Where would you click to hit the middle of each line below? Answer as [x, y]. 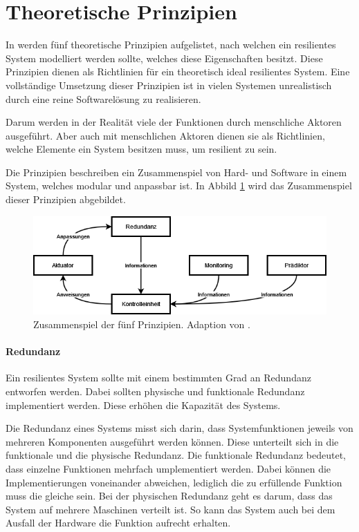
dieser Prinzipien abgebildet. [66, 199]
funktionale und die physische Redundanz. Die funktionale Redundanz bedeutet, [176, 455]
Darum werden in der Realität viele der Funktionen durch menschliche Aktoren [174, 122]
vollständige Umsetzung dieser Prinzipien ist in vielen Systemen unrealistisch [169, 85]
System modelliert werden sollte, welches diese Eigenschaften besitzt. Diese [164, 58]
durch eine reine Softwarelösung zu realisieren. [103, 98]
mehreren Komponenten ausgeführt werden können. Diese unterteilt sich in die [172, 441]
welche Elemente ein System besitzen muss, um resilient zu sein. [141, 149]
